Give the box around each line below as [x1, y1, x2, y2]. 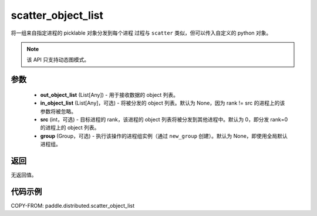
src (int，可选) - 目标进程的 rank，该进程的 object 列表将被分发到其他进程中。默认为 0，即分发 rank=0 [40, 116, 288, 123]
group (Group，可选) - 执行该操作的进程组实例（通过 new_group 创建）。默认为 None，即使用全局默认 [40, 132, 288, 139]
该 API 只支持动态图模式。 [26, 56, 90, 63]
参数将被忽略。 [40, 107, 76, 114]
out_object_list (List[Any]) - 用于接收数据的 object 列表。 [40, 91, 179, 98]
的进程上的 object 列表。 [40, 124, 100, 131]
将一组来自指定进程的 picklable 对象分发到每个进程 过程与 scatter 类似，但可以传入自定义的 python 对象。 [11, 29, 272, 36]
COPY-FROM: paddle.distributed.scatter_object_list [11, 202, 135, 209]
